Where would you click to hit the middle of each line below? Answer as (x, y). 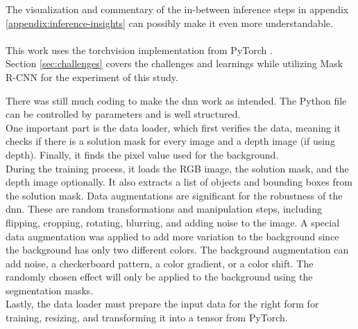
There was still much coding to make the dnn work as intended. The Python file (176, 100)
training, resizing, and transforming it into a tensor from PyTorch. (147, 318)
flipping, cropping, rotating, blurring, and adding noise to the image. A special (173, 222)
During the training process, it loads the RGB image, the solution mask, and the (177, 168)
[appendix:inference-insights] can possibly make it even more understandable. (169, 23)
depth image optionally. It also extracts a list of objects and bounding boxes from (179, 182)
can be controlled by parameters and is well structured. (123, 114)
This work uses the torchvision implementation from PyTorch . (139, 50)
